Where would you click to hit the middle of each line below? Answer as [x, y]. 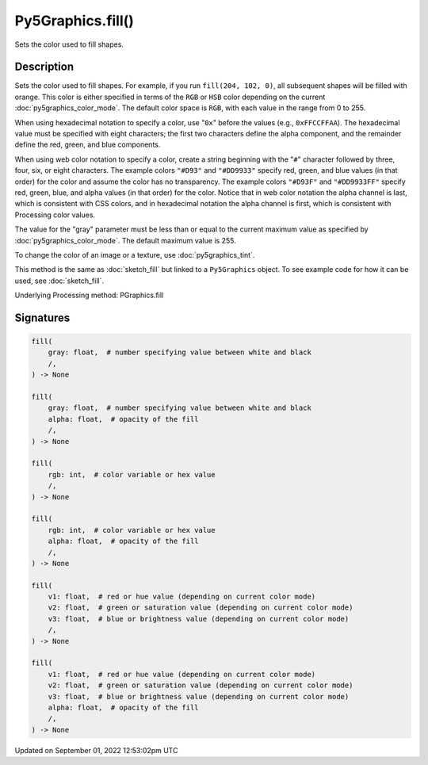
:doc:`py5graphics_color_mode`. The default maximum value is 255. [126, 240]
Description [44, 67]
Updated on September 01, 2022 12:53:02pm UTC [96, 750]
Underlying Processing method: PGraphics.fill [89, 295]
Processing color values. [55, 215]
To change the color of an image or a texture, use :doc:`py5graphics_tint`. [135, 254]
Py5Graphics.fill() [75, 21]
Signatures [42, 317]
